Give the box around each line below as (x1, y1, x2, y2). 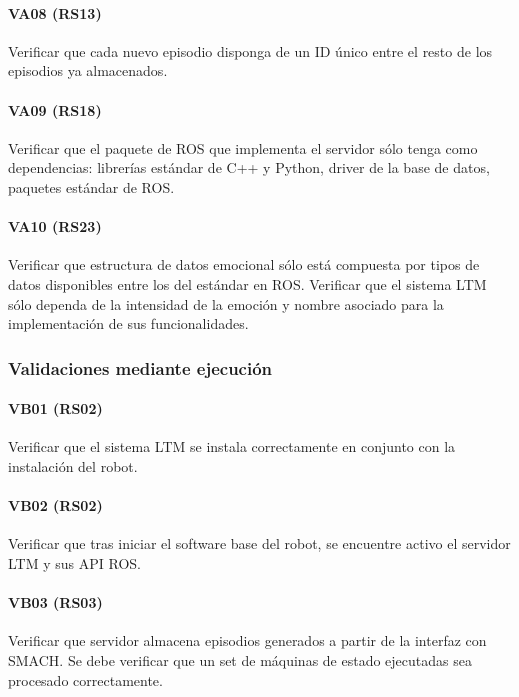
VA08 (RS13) (8, 2, 102, 23)
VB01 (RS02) (8, 398, 103, 419)
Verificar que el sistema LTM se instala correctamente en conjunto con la (8, 436, 456, 457)
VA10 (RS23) (8, 216, 102, 237)
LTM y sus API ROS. (8, 552, 141, 573)
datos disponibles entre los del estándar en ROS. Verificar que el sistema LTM (8, 273, 487, 294)
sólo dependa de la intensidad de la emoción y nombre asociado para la (8, 293, 444, 314)
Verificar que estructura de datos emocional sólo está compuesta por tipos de (8, 254, 480, 275)
